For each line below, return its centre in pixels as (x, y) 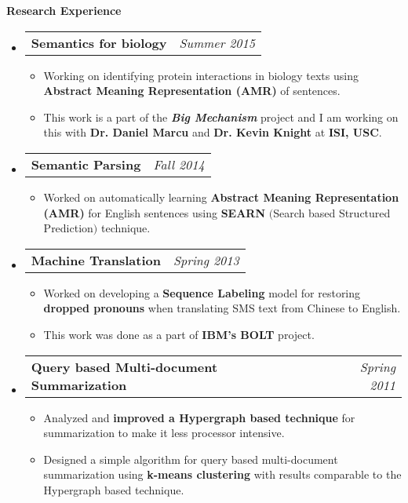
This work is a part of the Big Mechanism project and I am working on (221, 117)
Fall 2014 (179, 164)
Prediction (68, 228)
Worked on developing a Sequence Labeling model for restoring (202, 292)
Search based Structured (332, 212)
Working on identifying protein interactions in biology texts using (201, 75)
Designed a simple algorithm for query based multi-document (191, 459)
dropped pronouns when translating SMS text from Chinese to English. (222, 308)
